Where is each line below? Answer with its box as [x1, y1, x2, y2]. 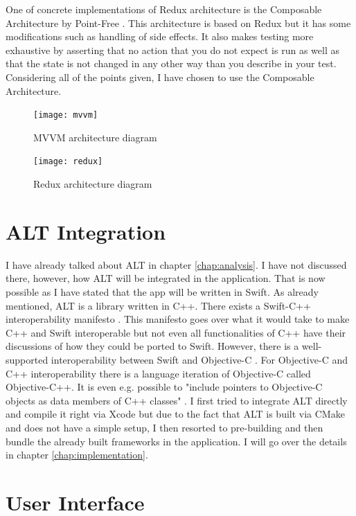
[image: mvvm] [33, 110, 98, 121]
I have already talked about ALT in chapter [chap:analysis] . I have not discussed [6, 257, 347, 272]
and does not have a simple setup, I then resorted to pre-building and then [6, 420, 323, 434]
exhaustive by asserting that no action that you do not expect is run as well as [6, 42, 339, 57]
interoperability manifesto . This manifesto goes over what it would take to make [6, 312, 350, 326]
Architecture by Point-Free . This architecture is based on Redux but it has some [6, 15, 351, 30]
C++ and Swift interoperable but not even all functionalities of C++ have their [6, 325, 346, 339]
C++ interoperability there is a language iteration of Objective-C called [6, 366, 311, 380]
